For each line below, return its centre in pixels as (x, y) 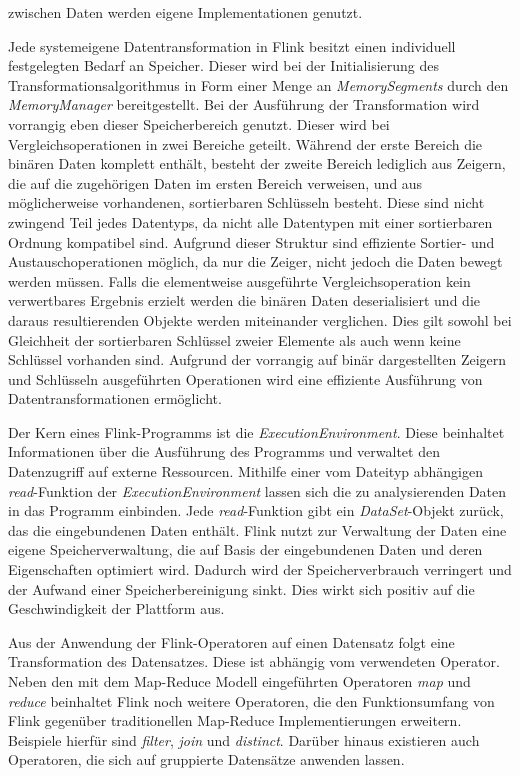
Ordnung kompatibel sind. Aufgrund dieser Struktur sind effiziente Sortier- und (251, 241)
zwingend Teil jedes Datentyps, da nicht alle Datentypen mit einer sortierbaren (250, 221)
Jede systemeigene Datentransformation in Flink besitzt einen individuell (232, 45)
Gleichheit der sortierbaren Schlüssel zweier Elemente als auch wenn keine (234, 339)
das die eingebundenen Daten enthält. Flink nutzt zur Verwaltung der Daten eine (257, 529)
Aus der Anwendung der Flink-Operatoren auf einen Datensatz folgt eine (231, 641)
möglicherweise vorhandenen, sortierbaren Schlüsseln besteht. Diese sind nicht (246, 202)
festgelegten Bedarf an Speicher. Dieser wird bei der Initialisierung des (224, 65)
